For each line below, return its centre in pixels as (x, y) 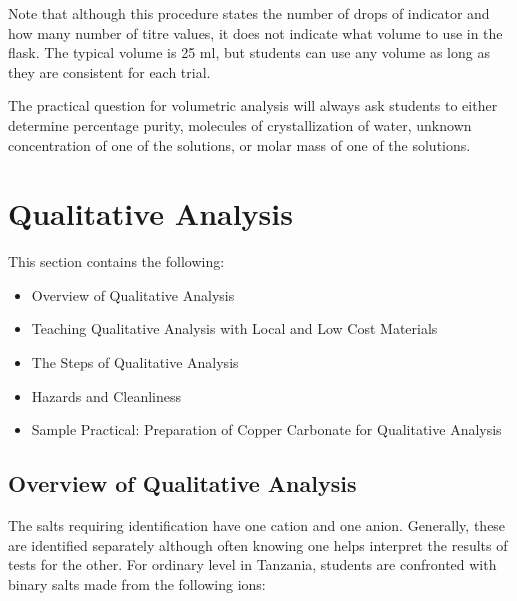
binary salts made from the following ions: (137, 583)
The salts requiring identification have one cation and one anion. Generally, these (257, 525)
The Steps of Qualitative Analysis (135, 362)
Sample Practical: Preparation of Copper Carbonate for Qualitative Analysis (266, 429)
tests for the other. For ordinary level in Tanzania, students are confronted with (252, 564)
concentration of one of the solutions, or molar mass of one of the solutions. (239, 144)
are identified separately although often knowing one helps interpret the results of (258, 544)
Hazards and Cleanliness (106, 395)
